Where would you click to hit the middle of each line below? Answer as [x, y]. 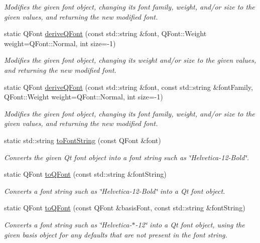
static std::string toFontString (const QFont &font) [83, 140]
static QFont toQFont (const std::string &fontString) [85, 174]
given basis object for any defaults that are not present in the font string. [116, 234]
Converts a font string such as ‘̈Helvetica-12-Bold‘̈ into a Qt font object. [115, 191]
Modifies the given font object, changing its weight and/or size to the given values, [130, 60]
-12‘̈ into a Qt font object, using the [190, 224]
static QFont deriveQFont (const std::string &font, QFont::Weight [105, 33]
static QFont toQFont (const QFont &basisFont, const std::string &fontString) [125, 208]
